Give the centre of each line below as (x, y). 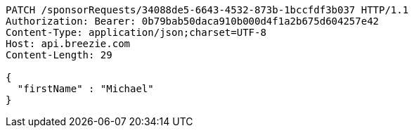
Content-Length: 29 (59, 55)
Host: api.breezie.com (68, 44)
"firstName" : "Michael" (85, 89)
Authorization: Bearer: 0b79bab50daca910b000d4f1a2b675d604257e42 (193, 21)
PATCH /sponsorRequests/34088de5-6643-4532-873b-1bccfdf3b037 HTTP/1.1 (207, 10)
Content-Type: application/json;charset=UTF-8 (136, 32)
